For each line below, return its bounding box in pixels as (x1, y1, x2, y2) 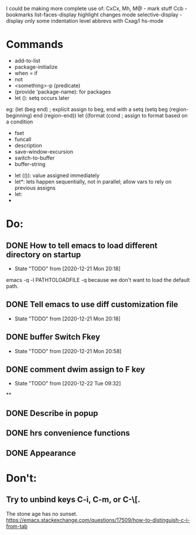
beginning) (6, 112, 32, 119)
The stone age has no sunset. (6, 510, 78, 517)
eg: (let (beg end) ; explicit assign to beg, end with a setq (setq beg (6, 105, 168, 113)
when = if (14, 70, 38, 77)
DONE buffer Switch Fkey (6, 332, 101, 342)
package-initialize (14, 63, 58, 70)
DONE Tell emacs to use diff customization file (6, 299, 178, 309)
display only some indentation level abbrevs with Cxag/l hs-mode (6, 18, 164, 24)
